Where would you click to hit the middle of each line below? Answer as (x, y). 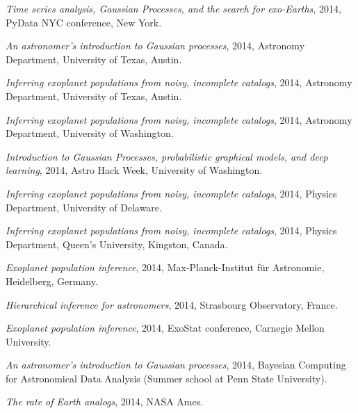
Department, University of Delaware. (84, 207)
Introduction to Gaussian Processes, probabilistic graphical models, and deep (167, 156)
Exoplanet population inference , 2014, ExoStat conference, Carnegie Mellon (165, 328)
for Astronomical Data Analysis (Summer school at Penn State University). (166, 378)
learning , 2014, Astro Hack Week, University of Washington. (134, 170)
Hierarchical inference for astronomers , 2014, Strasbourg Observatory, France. (172, 304)
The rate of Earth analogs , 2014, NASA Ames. (105, 402)
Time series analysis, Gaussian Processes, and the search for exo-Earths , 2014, (173, 8)
